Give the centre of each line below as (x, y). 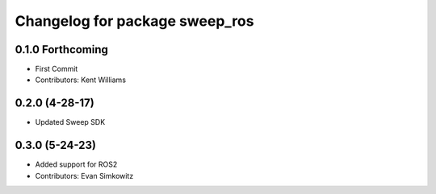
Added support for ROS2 (76, 164)
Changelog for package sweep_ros (134, 21)
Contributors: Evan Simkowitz (84, 175)
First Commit (57, 69)
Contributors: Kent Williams (81, 80)
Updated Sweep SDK (70, 122)
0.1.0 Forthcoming (62, 50)
